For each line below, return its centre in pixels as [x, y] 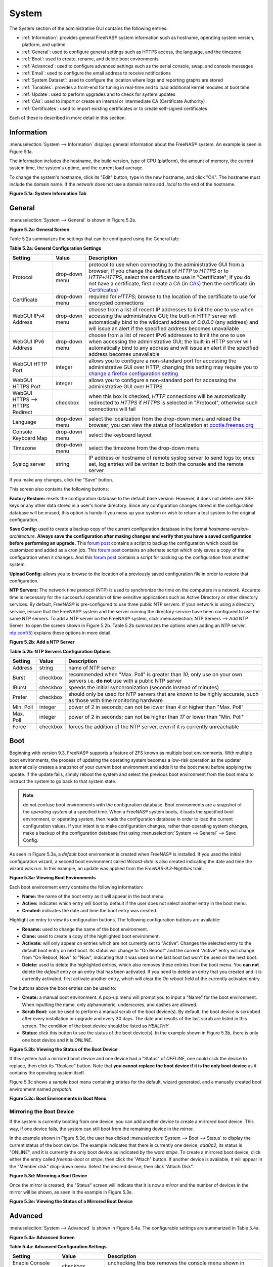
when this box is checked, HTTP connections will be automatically [167, 396]
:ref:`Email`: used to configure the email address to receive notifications [97, 73]
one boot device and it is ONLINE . [57, 1040]
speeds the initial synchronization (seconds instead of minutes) [144, 687]
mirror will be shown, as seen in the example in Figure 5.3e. [71, 1192]
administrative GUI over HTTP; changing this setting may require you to [173, 367]
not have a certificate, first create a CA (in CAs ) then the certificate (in [172, 283]
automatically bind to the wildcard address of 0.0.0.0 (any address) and [174, 322]
